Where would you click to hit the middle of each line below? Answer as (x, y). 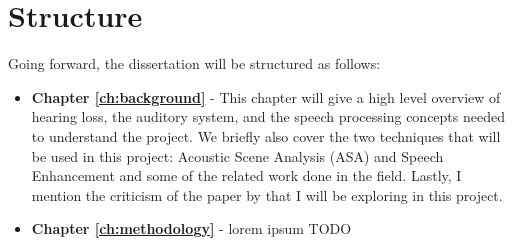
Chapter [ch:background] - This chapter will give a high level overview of (266, 96)
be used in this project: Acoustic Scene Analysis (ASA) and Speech (237, 155)
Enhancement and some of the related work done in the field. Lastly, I (246, 175)
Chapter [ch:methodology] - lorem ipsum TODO (191, 228)
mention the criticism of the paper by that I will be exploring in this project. (267, 194)
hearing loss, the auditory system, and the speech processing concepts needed (268, 116)
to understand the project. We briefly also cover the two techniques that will (266, 135)
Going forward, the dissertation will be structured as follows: (194, 63)
